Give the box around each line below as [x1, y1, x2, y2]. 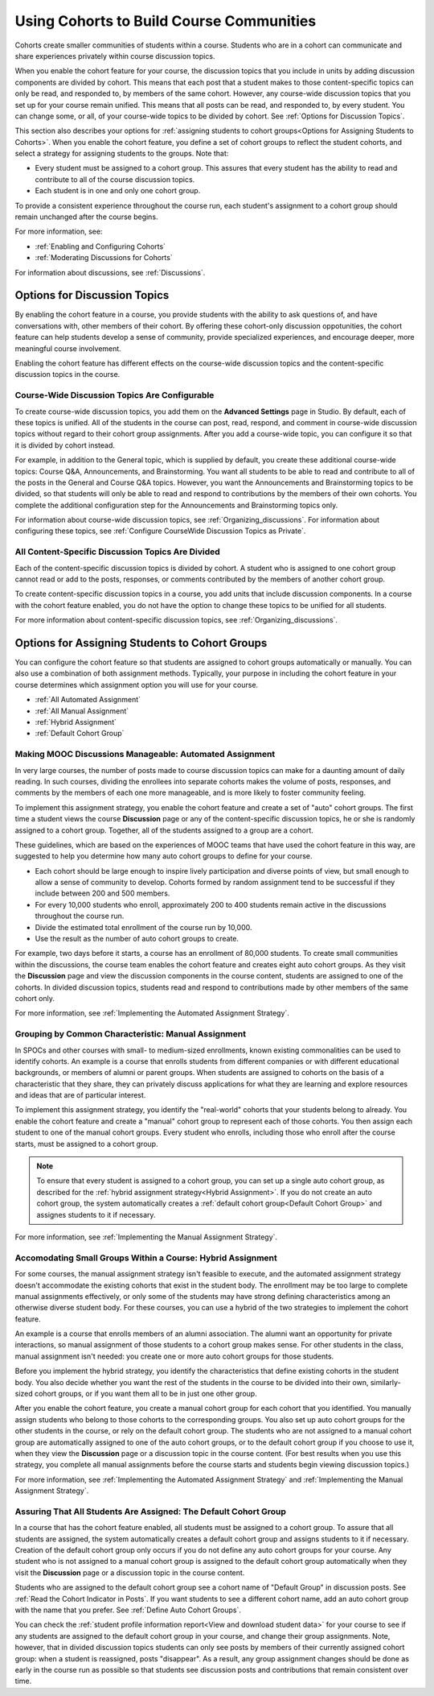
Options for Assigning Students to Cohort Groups [14, 636, 268, 650]
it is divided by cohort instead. [14, 440, 116, 450]
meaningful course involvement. [14, 343, 122, 354]
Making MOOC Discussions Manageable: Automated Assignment [14, 749, 276, 760]
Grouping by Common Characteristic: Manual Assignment [14, 1028, 247, 1040]
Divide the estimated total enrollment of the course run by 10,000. [35, 922, 252, 932]
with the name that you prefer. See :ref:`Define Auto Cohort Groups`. [14, 1605, 241, 1615]
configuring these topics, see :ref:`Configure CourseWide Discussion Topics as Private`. [14, 526, 306, 536]
